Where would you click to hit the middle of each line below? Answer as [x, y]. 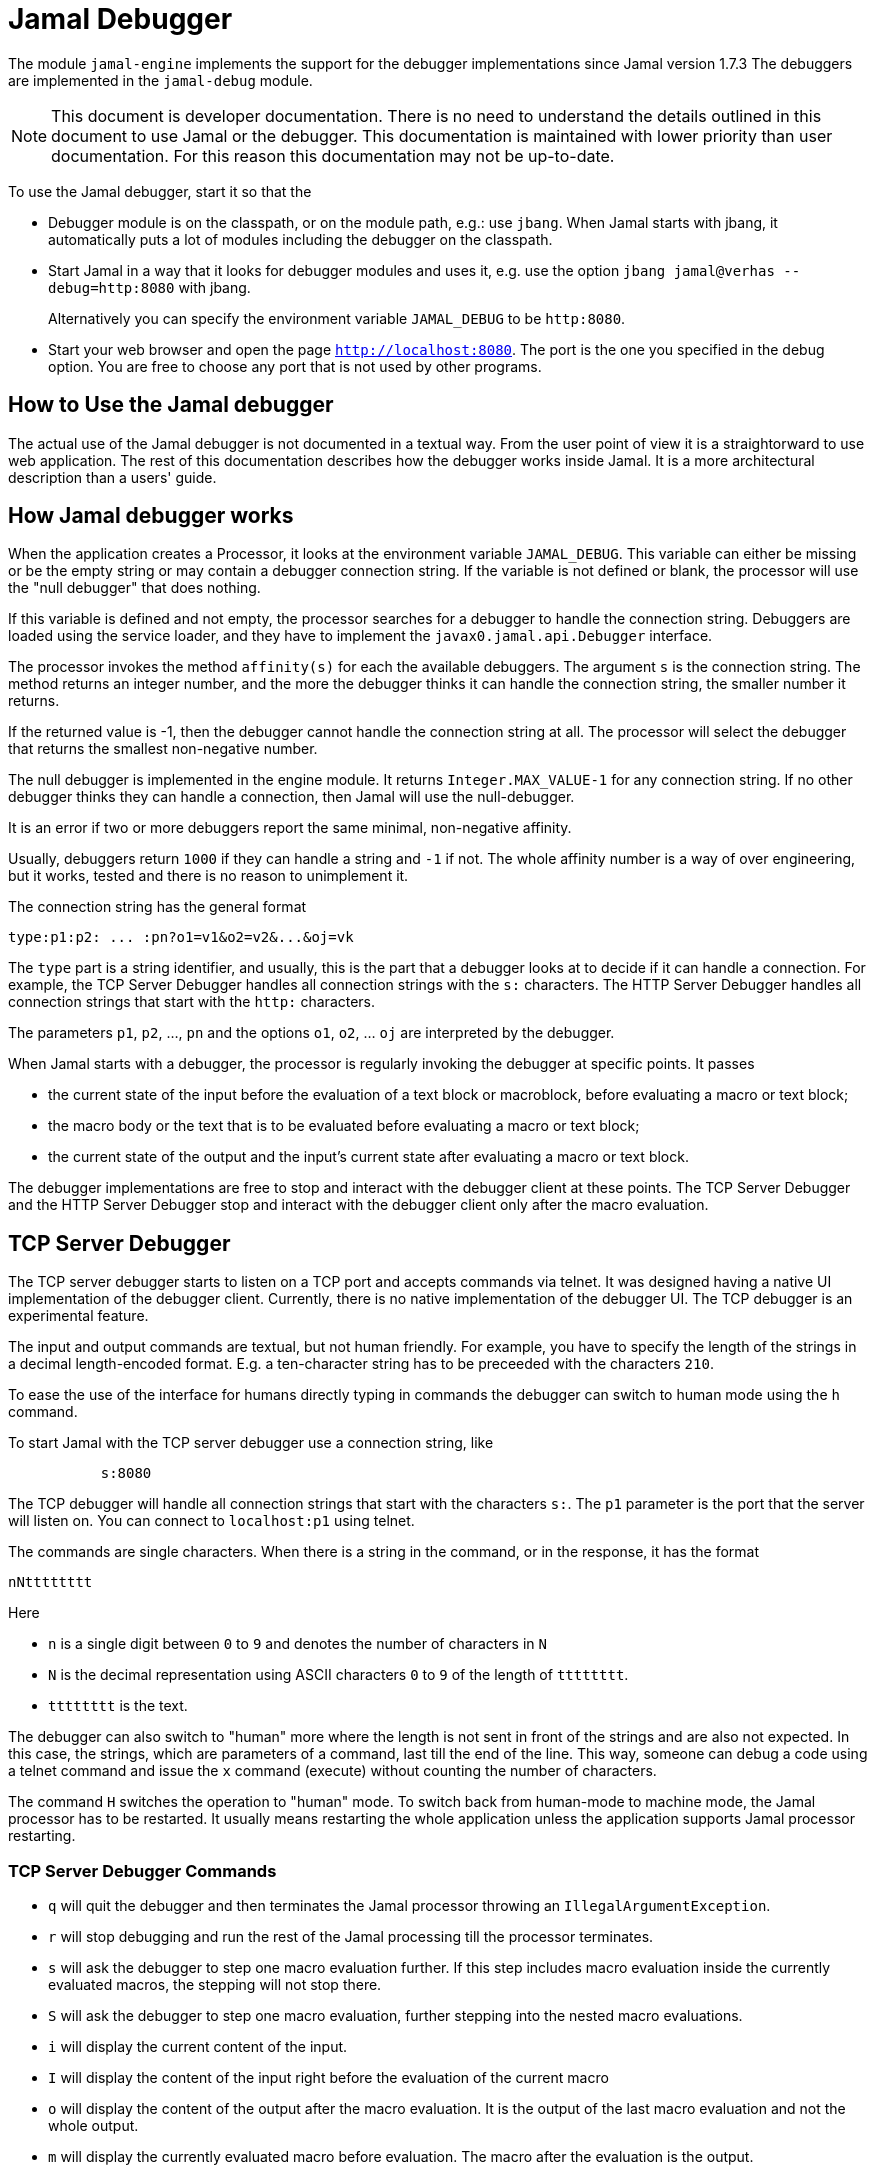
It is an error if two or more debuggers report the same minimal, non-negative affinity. [290, 828]
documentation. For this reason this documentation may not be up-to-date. [333, 155]
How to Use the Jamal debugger [171, 405]
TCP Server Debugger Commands [142, 1870]
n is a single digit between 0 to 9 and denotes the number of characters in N [297, 1644]
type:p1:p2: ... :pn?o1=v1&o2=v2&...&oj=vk [181, 937]
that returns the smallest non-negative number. [163, 749]
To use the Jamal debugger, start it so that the [160, 191]
